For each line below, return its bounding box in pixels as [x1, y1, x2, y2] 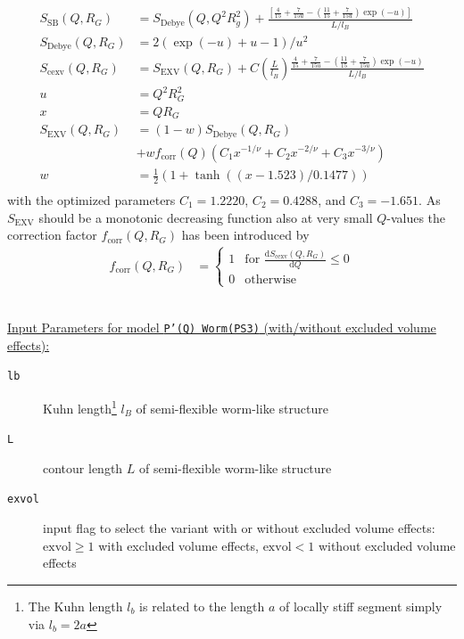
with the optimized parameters [7, 190, 176, 209]
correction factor [7, 225, 97, 244]
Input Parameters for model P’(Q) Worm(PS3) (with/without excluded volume [7, 318, 436, 337]
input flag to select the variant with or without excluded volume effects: [43, 519, 435, 537]
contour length [43, 458, 123, 477]
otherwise [244, 274, 297, 287]
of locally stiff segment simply [278, 596, 443, 615]
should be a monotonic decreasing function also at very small [38, 208, 373, 226]
